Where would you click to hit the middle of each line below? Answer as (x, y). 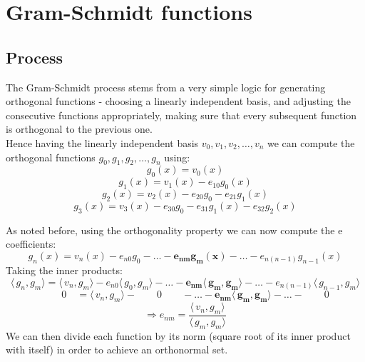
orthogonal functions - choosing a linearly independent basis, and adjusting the (178, 101)
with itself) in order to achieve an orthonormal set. (117, 350)
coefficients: (31, 244)
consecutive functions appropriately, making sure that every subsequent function (181, 115)
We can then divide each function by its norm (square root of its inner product (178, 335)
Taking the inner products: (64, 270)
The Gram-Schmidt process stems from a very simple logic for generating (166, 87)
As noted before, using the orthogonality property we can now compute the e (174, 230)
